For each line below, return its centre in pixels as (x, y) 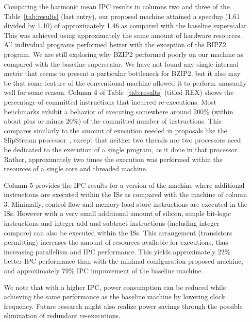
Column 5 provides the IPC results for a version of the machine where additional (124, 185)
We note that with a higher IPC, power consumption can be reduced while (115, 287)
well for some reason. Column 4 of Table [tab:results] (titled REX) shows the (119, 92)
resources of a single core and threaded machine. (76, 169)
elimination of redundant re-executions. (62, 315)
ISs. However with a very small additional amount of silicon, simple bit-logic (118, 213)
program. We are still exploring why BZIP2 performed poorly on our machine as (124, 54)
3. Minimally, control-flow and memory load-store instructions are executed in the (126, 204)
